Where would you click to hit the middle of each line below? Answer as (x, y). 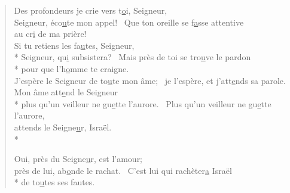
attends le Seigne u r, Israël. (63, 127)
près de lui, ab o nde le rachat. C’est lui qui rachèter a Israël (123, 170)
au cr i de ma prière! (50, 34)
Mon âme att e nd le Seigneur (66, 92)
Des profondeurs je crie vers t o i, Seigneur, (91, 10)
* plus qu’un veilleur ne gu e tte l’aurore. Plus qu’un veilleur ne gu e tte (143, 103)
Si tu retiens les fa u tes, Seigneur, (74, 45)
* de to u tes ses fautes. (54, 182)
